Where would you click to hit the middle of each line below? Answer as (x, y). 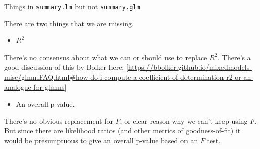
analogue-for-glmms (34, 87)
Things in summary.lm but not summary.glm (72, 6)
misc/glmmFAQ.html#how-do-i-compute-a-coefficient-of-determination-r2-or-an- (129, 77)
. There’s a (234, 57)
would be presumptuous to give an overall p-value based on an (101, 140)
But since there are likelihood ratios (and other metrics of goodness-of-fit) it (122, 131)
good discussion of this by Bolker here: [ (66, 67)
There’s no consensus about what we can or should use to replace (106, 57)
